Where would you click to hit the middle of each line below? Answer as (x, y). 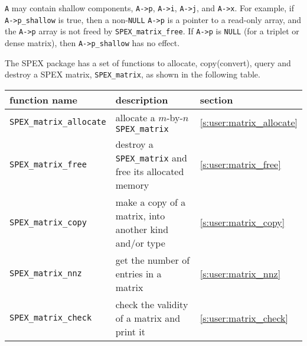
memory (132, 185)
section (216, 99)
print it (130, 331)
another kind (142, 229)
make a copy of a (151, 202)
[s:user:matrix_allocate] (249, 122)
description (142, 99)
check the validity (152, 304)
